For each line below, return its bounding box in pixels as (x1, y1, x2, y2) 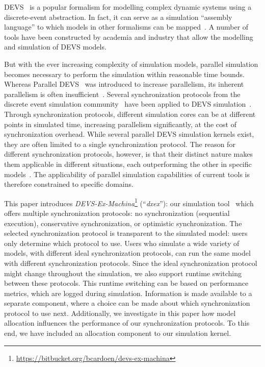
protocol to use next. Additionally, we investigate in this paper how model (4, 307, 236, 318)
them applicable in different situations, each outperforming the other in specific (4, 158, 252, 169)
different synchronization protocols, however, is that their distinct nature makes (4, 149, 253, 159)
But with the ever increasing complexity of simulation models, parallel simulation (4, 58, 258, 69)
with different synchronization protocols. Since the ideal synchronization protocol (4, 257, 257, 268)
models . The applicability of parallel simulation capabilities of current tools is (4, 168, 250, 179)
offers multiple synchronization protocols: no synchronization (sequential (4, 207, 230, 218)
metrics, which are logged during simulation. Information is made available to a (4, 287, 252, 298)
